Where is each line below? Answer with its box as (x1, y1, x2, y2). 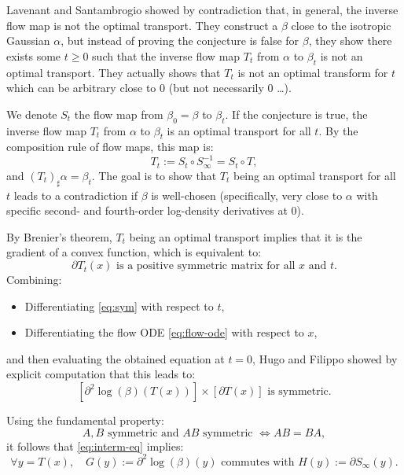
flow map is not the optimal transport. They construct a (6, 17, 278, 33)
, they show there (308, 32, 392, 49)
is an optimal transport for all (167, 122, 311, 138)
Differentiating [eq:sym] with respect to (24, 297, 214, 314)
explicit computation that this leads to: (6, 366, 196, 382)
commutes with (221, 456, 295, 468)
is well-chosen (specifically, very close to (151, 186, 343, 203)
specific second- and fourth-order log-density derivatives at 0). (6, 202, 304, 219)
